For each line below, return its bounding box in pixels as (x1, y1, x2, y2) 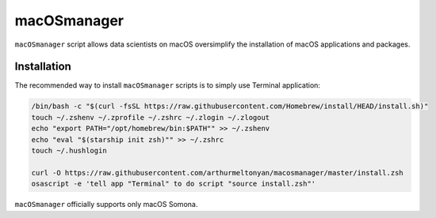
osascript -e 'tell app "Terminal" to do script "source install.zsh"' (31, 179, 316, 189)
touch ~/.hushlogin (31, 146, 107, 155)
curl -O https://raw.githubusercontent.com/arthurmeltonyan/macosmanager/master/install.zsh (31, 168, 403, 177)
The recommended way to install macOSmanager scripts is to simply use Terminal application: (14, 81, 321, 90)
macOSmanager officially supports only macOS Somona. (14, 200, 198, 209)
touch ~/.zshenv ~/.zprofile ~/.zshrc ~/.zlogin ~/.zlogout (31, 113, 270, 122)
